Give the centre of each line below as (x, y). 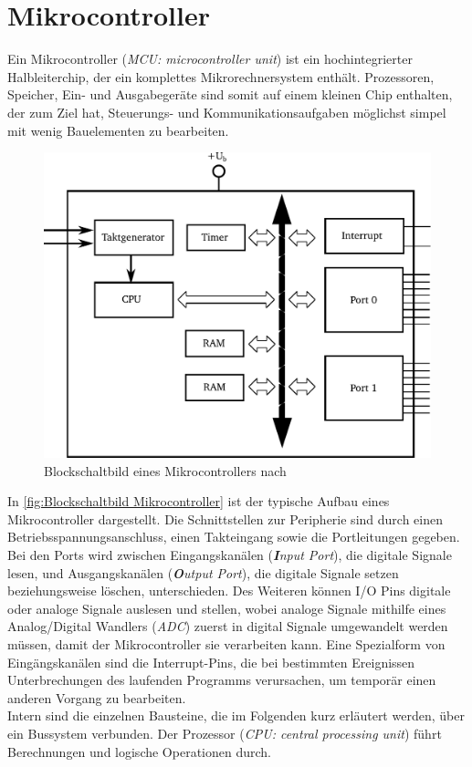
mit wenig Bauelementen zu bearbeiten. (118, 130)
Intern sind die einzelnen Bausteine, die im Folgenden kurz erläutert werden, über (236, 715)
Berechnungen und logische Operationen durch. (139, 751)
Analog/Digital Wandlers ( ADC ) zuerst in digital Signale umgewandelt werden (228, 626)
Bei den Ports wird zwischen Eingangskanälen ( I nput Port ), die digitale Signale (230, 555)
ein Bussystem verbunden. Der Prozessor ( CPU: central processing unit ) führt (225, 733)
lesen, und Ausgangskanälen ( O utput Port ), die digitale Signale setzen (203, 572)
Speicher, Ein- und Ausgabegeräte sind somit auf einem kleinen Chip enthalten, (230, 94)
